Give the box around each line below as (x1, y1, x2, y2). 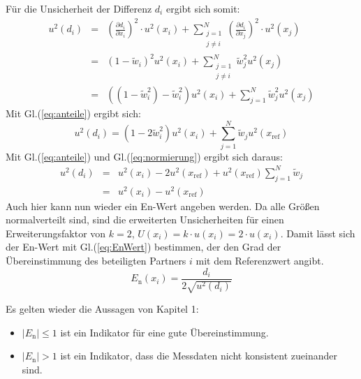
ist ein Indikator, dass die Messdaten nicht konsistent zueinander (60, 348, 337, 363)
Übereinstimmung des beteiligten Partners (6, 253, 186, 268)
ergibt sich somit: (165, 1, 240, 15)
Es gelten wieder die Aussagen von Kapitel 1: (6, 302, 199, 316)
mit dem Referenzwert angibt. (196, 253, 324, 268)
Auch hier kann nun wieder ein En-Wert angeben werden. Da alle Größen (6, 198, 320, 213)
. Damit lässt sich (280, 225, 355, 240)
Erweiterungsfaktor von (6, 225, 106, 240)
